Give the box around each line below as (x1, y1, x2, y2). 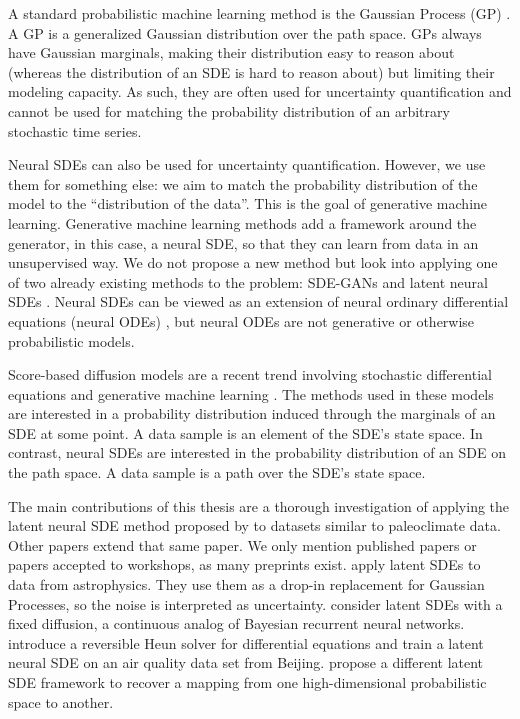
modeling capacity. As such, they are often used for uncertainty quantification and (8, 81, 512, 102)
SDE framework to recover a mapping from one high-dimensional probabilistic (8, 672, 487, 692)
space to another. (8, 691, 114, 712)
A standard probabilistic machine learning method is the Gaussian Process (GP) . (8, 3, 511, 23)
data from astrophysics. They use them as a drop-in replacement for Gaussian (8, 574, 485, 595)
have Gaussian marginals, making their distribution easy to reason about (8, 42, 455, 63)
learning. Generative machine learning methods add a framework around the (8, 212, 477, 233)
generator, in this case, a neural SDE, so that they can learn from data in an (8, 232, 479, 253)
